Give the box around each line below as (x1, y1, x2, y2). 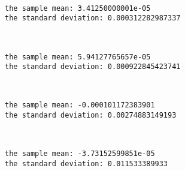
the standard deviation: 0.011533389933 (5, 159, 168, 168)
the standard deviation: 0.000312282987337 (5, 14, 181, 23)
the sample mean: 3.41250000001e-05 (5, 4, 151, 13)
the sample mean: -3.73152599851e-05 (5, 149, 155, 158)
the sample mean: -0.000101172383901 (5, 101, 155, 110)
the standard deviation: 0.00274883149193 (5, 111, 177, 120)
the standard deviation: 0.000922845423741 (5, 62, 181, 71)
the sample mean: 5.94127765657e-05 (5, 52, 151, 61)
